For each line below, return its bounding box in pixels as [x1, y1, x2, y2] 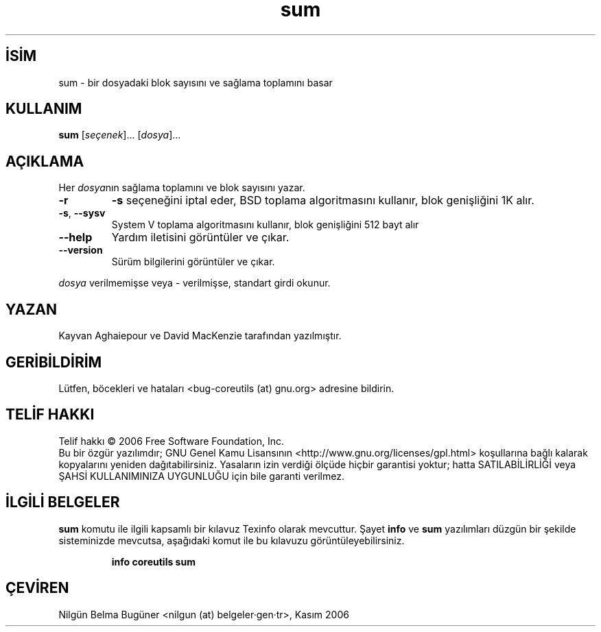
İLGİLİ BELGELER [5, 494, 120, 511]
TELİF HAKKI [5, 406, 95, 424]
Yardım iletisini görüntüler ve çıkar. [111, 230, 290, 245]
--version [58, 244, 103, 256]
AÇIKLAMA [5, 152, 84, 170]
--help [58, 230, 93, 245]
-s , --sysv [58, 207, 106, 219]
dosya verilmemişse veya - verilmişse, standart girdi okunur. [58, 277, 331, 289]
